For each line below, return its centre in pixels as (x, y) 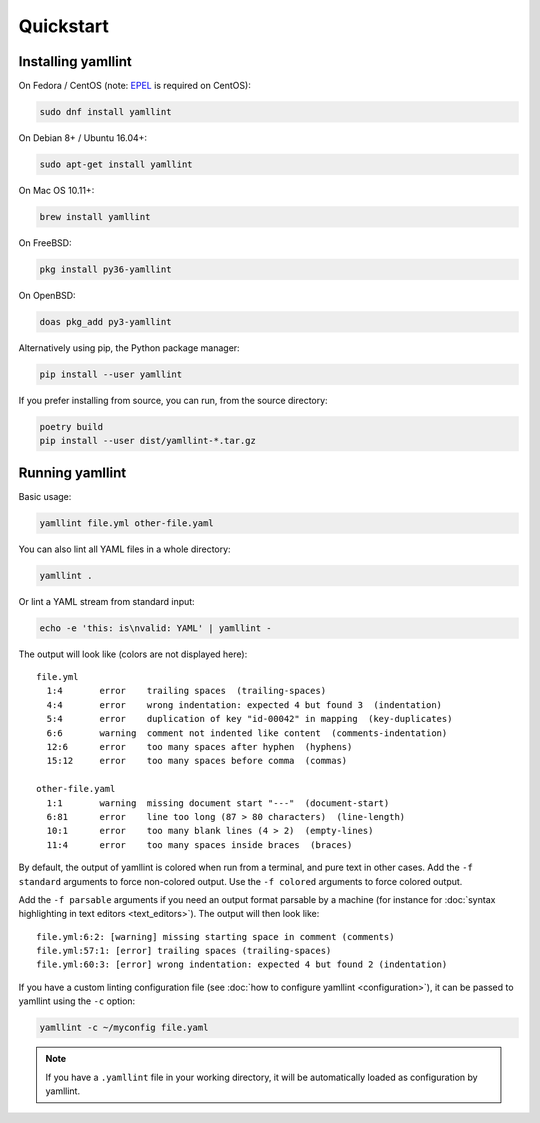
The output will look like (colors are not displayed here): (133, 654)
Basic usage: (45, 496)
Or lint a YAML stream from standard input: (106, 601)
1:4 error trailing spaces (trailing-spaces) (186, 691)
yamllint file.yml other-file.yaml (126, 523)
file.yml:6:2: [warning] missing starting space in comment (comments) (215, 936)
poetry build (71, 426)
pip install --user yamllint (111, 374)
